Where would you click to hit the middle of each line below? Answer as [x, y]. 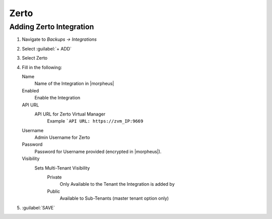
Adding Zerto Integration [52, 27]
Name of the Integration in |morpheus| [74, 84]
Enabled [30, 90]
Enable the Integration [57, 98]
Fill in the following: [42, 67]
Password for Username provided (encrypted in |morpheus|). [98, 151]
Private [55, 177]
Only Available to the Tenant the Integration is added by [117, 184]
